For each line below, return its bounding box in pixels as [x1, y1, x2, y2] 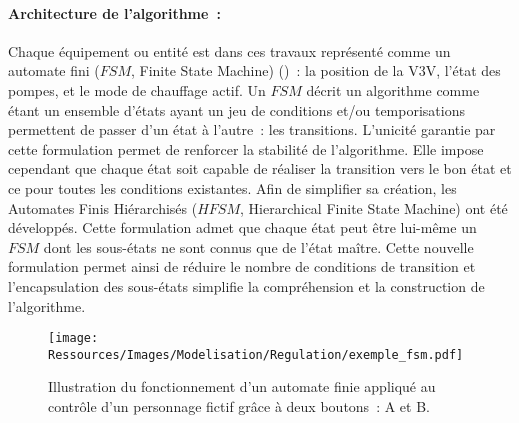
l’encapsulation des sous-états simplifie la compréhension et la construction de [8, 275, 485, 296]
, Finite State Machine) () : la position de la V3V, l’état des [131, 60, 501, 81]
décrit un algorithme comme [306, 79, 480, 100]
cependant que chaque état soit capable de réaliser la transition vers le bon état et [8, 158, 512, 179]
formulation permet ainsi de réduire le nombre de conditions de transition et [8, 256, 476, 277]
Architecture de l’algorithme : [8, 2, 221, 23]
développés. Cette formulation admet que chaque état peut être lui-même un [8, 217, 477, 238]
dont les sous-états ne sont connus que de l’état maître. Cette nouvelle [43, 236, 474, 257]
